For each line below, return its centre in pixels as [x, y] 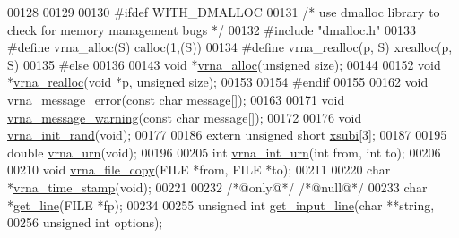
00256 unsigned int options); [85, 222]
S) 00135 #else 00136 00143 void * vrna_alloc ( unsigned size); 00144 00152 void [224, 64]
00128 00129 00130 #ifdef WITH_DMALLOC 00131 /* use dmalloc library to [224, 12]
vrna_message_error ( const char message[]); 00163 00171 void [176, 99]
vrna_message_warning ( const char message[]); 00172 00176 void [185, 117]
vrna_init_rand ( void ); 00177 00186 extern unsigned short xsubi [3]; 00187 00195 [227, 135]
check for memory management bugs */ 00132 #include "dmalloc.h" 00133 [212, 29]
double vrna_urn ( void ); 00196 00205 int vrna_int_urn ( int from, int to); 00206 [224, 152]
